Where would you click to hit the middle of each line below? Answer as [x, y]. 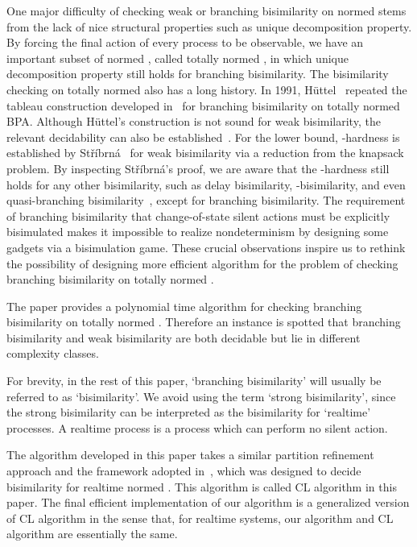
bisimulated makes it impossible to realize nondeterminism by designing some [198, 232]
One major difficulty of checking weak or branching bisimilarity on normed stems [206, 10]
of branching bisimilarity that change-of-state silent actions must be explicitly [198, 215]
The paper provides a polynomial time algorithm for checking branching [184, 306]
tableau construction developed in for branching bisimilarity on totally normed [203, 105]
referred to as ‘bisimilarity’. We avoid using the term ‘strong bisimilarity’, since [201, 396]
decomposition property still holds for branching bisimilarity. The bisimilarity [198, 74]
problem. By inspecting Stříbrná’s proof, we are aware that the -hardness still [198, 168]
